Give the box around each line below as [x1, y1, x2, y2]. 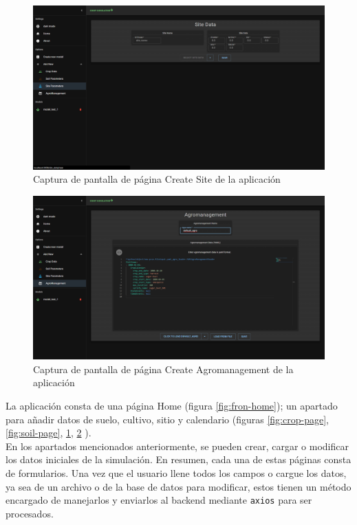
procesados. [6, 506, 54, 520]
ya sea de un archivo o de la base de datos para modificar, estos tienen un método [6, 479, 351, 493]
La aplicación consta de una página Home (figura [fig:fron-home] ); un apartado [6, 398, 338, 412]
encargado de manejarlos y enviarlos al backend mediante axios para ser [6, 493, 312, 507]
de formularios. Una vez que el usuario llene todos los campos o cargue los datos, [6, 465, 347, 480]
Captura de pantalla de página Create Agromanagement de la [33, 361, 294, 376]
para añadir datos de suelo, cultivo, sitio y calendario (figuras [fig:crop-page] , [6, 412, 329, 426]
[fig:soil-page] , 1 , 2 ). [6, 425, 91, 440]
